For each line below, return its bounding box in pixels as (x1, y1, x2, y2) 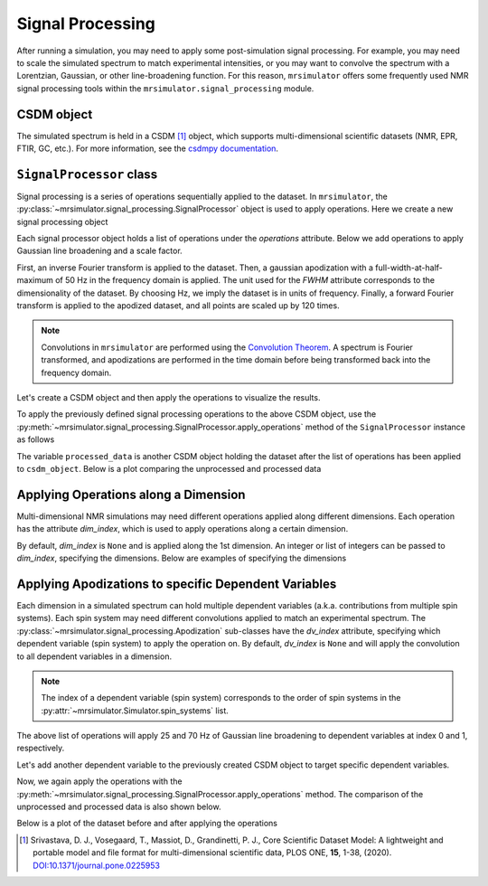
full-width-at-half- (375, 262, 443, 273)
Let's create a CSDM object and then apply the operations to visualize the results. (16, 392, 321, 402)
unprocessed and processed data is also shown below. (16, 801, 221, 813)
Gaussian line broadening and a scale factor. (16, 245, 183, 257)
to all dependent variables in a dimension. (16, 651, 172, 662)
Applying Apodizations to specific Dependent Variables (16, 576, 337, 591)
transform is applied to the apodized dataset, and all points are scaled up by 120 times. (16, 300, 340, 311)
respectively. (16, 742, 65, 754)
